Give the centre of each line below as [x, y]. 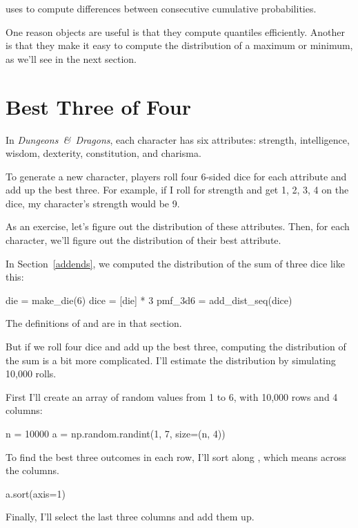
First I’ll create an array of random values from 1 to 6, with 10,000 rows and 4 [172, 396]
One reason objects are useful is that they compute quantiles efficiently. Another [176, 31]
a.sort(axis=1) [36, 493]
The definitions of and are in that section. [94, 323]
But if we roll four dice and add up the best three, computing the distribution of [176, 347]
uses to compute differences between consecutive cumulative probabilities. [161, 8]
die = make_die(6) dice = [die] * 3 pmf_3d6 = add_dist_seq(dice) [149, 300]
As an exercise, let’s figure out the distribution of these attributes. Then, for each [178, 226]
